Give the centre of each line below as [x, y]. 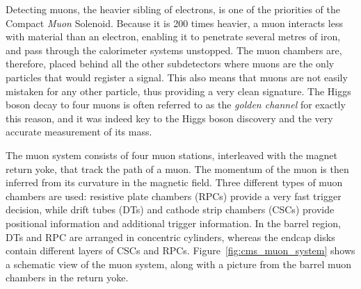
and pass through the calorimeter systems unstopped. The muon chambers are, [174, 50]
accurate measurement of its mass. [79, 132]
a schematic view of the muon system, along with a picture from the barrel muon [178, 264]
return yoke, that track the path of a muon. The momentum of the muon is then [177, 168]
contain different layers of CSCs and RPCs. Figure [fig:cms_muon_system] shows [180, 250]
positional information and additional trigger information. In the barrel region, [173, 223]
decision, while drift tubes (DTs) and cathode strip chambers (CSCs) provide [170, 209]
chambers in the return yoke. [67, 278]
